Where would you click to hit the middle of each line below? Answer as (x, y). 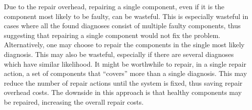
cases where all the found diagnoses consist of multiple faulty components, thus (122, 26)
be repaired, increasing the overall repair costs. (74, 101)
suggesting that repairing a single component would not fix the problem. (112, 35)
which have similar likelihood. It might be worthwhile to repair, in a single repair (125, 64)
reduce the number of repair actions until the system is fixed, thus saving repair (123, 82)
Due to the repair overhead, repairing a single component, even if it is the (114, 6)
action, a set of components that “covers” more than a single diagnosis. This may (126, 73)
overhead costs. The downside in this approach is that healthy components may (123, 92)
